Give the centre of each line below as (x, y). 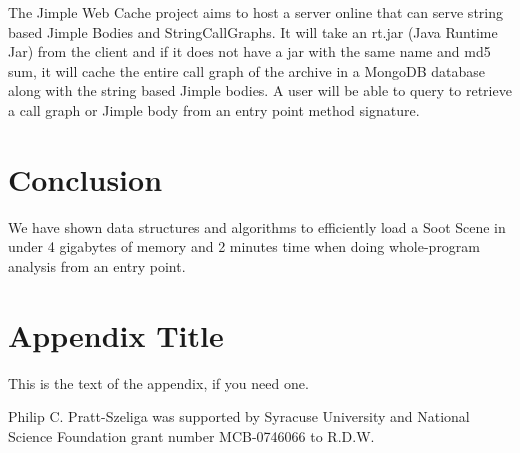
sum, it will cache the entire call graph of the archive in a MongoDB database (247, 70)
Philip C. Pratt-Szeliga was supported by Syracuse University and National (239, 416)
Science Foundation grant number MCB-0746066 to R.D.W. (191, 435)
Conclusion (85, 178)
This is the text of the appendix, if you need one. (158, 382)
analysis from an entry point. (97, 265)
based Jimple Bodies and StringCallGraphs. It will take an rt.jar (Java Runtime (253, 31)
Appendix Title (116, 334)
